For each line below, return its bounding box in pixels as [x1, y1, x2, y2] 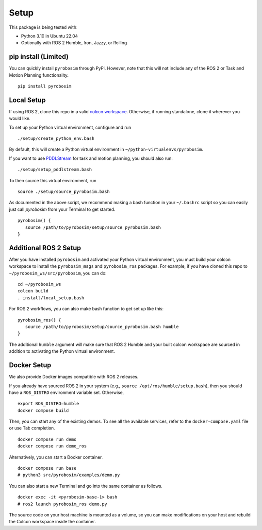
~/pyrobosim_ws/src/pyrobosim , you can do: [9, 270, 107, 276]
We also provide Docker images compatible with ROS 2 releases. [9, 374, 139, 380]
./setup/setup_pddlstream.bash [17, 167, 92, 172]
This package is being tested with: [9, 24, 78, 30]
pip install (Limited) [9, 52, 69, 61]
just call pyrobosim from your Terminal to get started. [9, 206, 115, 212]
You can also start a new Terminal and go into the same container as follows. [9, 483, 163, 489]
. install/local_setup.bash [17, 295, 84, 301]
